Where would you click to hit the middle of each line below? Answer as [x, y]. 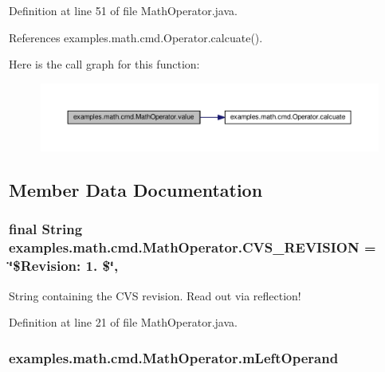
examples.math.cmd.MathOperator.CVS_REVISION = [192, 247]
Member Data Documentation [136, 190]
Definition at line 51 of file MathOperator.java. [123, 10]
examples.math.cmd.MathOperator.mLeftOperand [174, 357]
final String [46, 229]
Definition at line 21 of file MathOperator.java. [123, 322]
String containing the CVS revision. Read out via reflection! [155, 295]
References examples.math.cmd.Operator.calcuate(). [136, 37]
